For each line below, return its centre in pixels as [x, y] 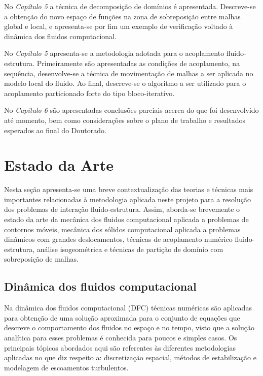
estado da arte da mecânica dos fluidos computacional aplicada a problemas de [126, 219]
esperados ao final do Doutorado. [55, 130]
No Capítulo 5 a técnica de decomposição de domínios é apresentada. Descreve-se [130, 6]
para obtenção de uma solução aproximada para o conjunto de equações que [122, 317]
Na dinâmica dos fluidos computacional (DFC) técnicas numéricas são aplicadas [128, 308]
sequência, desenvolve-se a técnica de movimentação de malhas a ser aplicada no [129, 73]
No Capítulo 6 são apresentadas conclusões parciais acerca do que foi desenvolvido [131, 110]
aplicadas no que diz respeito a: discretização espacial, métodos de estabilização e [130, 357]
